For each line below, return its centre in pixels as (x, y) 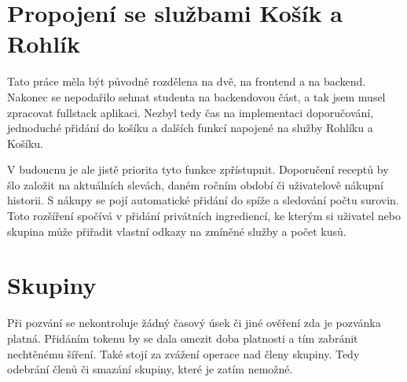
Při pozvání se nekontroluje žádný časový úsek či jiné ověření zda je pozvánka (194, 323)
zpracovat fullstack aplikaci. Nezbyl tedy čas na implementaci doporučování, (191, 112)
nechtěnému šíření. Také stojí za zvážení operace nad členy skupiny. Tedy (183, 353)
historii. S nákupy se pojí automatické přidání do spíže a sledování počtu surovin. (203, 200)
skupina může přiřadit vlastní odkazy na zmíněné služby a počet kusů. (177, 231)
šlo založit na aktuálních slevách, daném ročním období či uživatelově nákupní (195, 184)
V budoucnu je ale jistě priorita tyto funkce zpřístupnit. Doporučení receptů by (198, 169)
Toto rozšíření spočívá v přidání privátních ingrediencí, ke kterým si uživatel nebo (204, 216)
